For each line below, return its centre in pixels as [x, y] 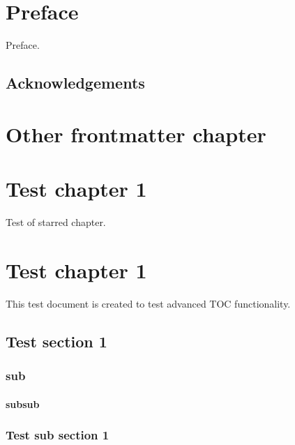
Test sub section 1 [58, 435]
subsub [23, 403]
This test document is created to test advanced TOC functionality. [148, 303]
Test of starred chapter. [56, 222]
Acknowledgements [75, 83]
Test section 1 [56, 341]
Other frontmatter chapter [136, 134]
